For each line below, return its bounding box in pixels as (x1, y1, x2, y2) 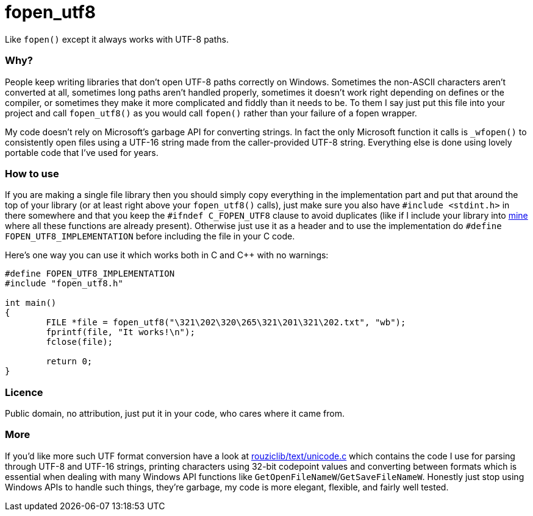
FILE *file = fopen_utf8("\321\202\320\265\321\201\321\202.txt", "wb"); (46, 317, 406, 328)
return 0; (46, 356, 93, 367)
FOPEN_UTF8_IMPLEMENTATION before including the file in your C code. (5, 231, 295, 242)
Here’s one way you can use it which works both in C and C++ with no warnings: (5, 250, 329, 261)
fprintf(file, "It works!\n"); (46, 327, 195, 338)
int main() (5, 298, 57, 308)
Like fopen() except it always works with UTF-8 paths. (5, 34, 229, 44)
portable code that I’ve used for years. (5, 147, 159, 158)
